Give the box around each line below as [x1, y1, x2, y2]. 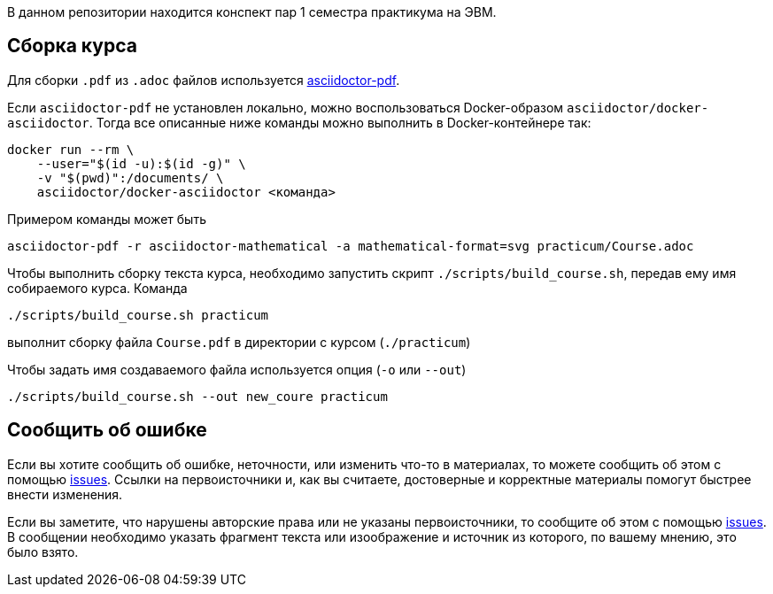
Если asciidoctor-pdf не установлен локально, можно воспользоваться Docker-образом [7, 99, 564, 115]
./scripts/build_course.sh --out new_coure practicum [7, 389, 388, 404]
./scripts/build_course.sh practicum [7, 307, 269, 322]
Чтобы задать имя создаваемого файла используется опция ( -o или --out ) [7, 361, 467, 377]
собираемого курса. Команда [7, 280, 188, 296]
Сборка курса [7, 35, 137, 58]
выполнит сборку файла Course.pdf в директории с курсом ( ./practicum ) [7, 334, 471, 350]
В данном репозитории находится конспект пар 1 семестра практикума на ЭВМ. [7, 4, 497, 19]
